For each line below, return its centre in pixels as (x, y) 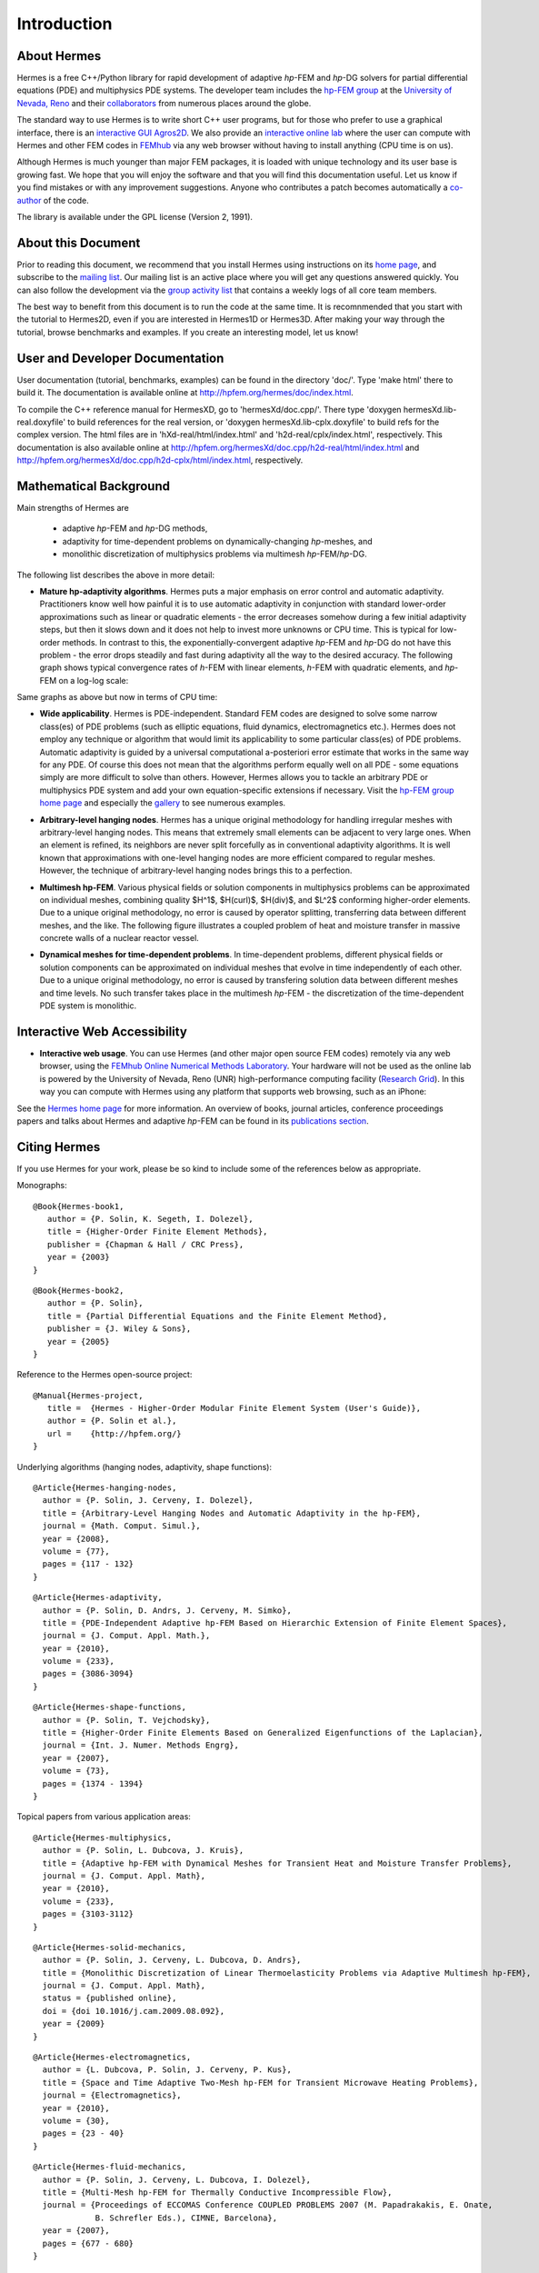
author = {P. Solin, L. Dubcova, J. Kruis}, (143, 1851)
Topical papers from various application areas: (104, 1817)
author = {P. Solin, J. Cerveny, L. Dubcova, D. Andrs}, (172, 1960)
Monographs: (42, 1186)
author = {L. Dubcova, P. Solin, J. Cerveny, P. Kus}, (167, 2070)
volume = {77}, (76, 1551)
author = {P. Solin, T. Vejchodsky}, (126, 1720)
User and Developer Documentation (120, 358)
